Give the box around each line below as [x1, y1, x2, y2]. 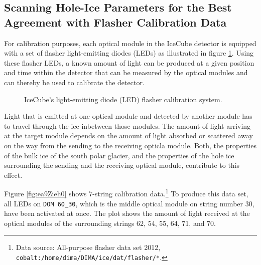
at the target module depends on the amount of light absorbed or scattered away [4, 130, 253, 141]
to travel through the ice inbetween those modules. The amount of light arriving [4, 120, 251, 131]
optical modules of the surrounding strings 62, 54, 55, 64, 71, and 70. [4, 217, 216, 228]
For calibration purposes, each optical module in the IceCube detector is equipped [4, 38, 256, 48]
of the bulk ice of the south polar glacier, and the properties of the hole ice [4, 150, 234, 160]
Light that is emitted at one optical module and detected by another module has [4, 111, 252, 121]
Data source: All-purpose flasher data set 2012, [16, 242, 161, 252]
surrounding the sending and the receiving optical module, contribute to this [4, 160, 240, 170]
